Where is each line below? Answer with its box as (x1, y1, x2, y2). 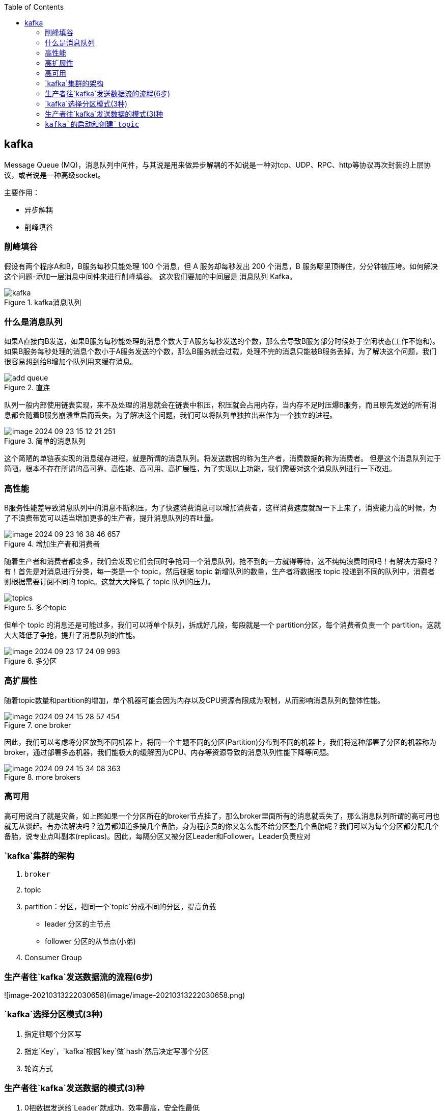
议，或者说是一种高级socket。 (4, 170, 105, 179)
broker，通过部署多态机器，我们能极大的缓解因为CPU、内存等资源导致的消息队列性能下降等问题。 (4, 747, 333, 756)
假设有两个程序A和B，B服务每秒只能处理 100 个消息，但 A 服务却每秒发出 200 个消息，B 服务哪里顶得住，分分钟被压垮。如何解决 (4, 261, 438, 270)
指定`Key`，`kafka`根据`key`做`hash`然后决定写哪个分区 (24, 1046, 209, 1055)
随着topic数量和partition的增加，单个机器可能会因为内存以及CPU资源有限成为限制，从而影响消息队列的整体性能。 (4, 695, 385, 704)
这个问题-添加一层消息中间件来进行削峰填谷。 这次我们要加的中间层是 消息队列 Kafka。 (4, 272, 297, 281)
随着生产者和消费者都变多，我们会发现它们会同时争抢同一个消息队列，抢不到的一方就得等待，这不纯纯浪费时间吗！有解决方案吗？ (4, 557, 439, 566)
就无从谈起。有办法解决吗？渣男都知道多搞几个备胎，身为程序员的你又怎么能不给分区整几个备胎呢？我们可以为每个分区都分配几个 (4, 821, 439, 830)
